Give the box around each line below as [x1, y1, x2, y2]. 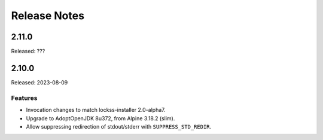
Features [11, 93, 38, 102]
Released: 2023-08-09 [11, 78, 68, 86]
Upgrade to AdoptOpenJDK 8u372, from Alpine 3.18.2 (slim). [26, 114, 175, 122]
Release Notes [11, 9, 85, 22]
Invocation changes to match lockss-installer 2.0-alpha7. [26, 106, 166, 114]
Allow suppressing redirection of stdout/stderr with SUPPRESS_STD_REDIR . [26, 123, 212, 130]
